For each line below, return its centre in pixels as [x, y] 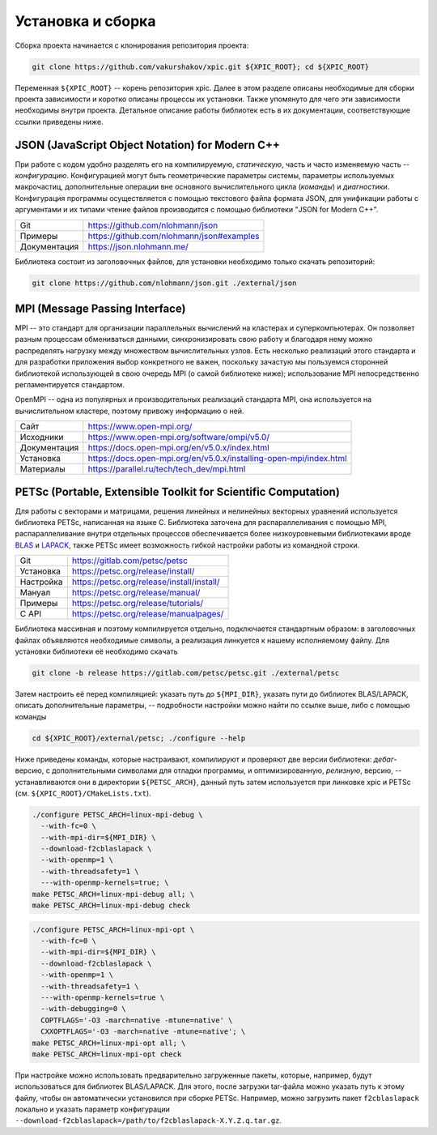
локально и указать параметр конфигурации [92, 1109]
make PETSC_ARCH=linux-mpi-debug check [111, 906]
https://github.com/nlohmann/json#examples [174, 236]
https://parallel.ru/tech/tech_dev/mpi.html [167, 469]
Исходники [42, 437]
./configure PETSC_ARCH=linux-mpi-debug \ [117, 815]
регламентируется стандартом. [70, 384]
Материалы [42, 469]
